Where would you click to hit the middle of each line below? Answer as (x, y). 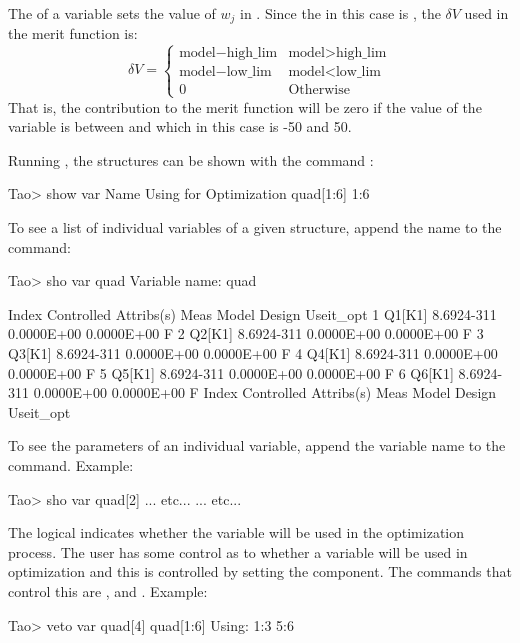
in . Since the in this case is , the (340, 13)
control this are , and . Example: (108, 590)
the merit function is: (73, 33)
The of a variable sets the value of (112, 13)
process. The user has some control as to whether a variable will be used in (238, 551)
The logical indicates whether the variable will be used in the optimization (236, 532)
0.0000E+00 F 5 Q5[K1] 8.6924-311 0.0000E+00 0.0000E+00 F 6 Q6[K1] (231, 372)
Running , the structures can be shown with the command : (191, 159)
